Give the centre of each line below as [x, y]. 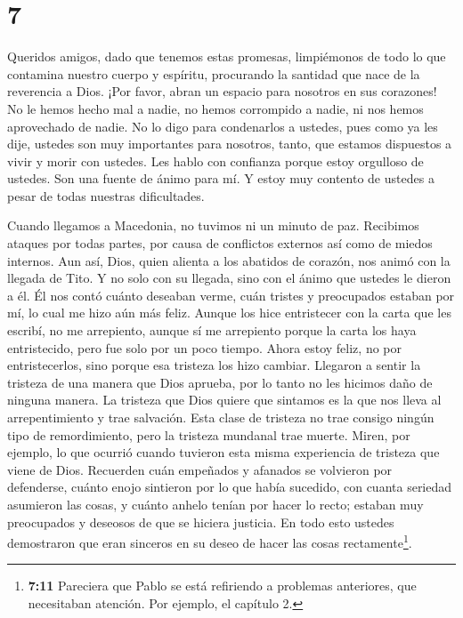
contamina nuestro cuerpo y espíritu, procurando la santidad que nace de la [214, 73]
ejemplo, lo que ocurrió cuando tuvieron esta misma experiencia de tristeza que [223, 452]
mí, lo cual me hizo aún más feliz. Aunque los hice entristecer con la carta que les [229, 313]
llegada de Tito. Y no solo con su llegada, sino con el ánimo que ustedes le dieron [229, 278]
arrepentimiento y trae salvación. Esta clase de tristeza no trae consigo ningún [221, 417]
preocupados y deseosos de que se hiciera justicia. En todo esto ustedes [201, 522]
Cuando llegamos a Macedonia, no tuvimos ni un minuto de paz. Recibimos [213, 225]
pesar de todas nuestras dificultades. [106, 195]
